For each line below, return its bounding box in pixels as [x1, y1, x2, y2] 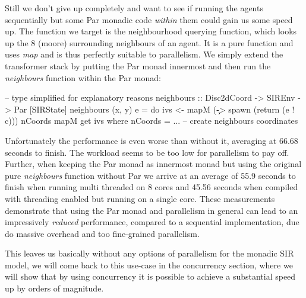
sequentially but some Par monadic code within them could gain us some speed [5, 13, 293, 25]
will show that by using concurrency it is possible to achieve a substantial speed [5, 270, 296, 283]
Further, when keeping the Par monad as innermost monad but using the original [5, 158, 302, 170]
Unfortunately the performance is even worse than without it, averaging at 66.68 [5, 134, 298, 146]
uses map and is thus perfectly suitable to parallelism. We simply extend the [5, 48, 283, 60]
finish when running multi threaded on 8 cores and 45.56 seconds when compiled [5, 181, 298, 193]
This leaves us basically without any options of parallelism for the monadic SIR [5, 247, 294, 259]
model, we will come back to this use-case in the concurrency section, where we [5, 258, 293, 271]
